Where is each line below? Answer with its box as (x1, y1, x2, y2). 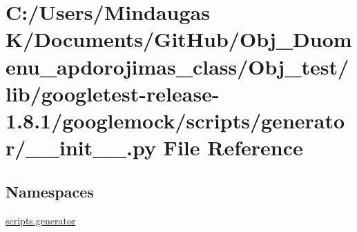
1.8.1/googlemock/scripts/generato (6, 106, 345, 134)
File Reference (163, 133, 303, 162)
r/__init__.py (6, 133, 156, 162)
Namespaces (6, 180, 94, 202)
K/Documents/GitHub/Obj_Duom (6, 25, 352, 53)
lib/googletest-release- (6, 79, 220, 107)
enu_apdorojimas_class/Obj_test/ (6, 52, 349, 80)
